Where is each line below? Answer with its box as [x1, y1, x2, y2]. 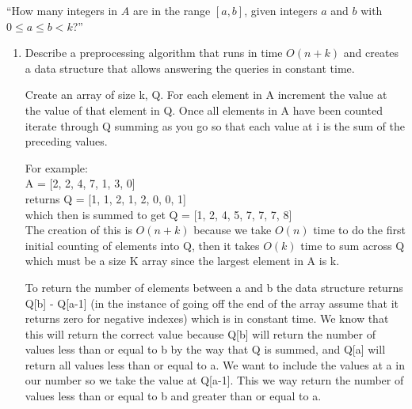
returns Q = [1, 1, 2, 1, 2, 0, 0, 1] [25, 190, 186, 206]
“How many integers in [6, 2, 118, 18]
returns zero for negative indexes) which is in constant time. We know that [25, 310, 389, 327]
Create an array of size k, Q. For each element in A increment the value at [25, 86, 387, 103]
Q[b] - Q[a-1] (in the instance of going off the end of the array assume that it [25, 294, 399, 311]
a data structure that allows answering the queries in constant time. [25, 59, 355, 76]
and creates [343, 44, 399, 61]
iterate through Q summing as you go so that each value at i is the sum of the [25, 117, 405, 134]
